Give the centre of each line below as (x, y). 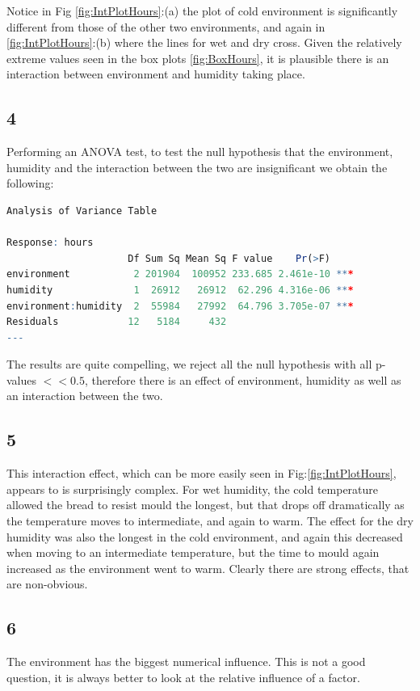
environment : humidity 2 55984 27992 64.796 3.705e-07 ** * (180, 306)
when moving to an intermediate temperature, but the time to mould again (193, 552)
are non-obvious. (47, 584)
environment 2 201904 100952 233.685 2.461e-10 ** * (180, 274)
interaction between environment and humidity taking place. (156, 74)
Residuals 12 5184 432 (117, 322)
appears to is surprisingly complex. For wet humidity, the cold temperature (193, 489)
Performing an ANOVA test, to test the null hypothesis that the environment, (200, 152)
